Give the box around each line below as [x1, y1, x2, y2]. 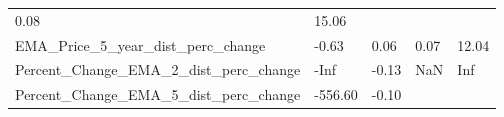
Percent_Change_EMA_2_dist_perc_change [15, 59, 301, 80]
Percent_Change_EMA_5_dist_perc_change [15, 84, 301, 105]
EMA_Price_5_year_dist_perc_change [15, 34, 266, 55]
